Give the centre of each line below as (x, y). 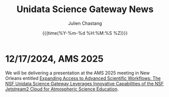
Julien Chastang (85, 23)
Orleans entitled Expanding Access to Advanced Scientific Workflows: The (83, 78)
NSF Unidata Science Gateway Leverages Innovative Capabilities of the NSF (85, 83)
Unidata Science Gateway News (85, 9)
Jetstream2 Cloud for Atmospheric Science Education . (62, 89)
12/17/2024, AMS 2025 (54, 59)
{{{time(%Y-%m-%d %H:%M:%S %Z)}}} (85, 33)
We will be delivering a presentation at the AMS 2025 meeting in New (78, 73)
